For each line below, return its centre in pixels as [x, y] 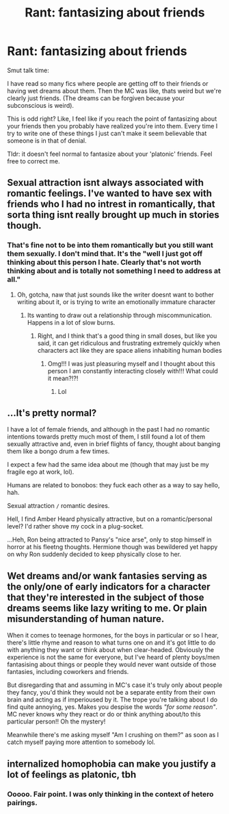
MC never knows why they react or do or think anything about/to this [104, 714]
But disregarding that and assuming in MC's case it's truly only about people [115, 685]
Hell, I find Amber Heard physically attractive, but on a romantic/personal [110, 519]
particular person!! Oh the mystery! [56, 721]
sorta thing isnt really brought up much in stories [113, 215]
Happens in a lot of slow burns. [71, 322]
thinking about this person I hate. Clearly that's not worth [104, 262]
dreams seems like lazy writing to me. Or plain [107, 608]
